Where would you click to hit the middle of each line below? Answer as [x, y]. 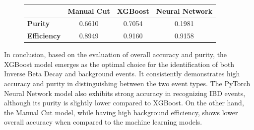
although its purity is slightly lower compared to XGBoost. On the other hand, [124, 103]
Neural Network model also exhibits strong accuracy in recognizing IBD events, [125, 93]
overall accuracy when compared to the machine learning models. [103, 122]
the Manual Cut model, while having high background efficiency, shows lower [121, 112]
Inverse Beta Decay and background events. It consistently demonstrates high [122, 74]
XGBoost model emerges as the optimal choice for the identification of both [119, 64]
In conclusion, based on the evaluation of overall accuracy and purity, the [116, 54]
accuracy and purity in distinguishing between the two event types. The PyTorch [127, 83]
